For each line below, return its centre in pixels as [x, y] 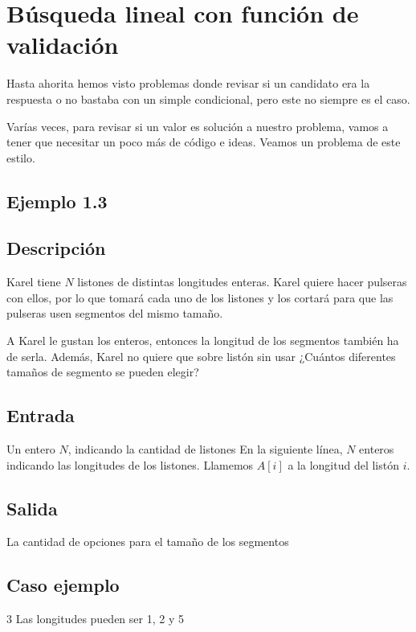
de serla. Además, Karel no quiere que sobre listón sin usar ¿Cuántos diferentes [201, 356]
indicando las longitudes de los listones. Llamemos [130, 464]
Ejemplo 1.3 [57, 201]
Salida [32, 508]
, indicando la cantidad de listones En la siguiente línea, [205, 449]
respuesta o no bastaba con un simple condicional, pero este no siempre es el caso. [208, 98]
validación [63, 45]
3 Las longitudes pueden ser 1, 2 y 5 [95, 619]
